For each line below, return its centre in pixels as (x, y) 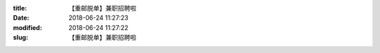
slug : (20, 38)
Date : (21, 18)
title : (20, 8)
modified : (27, 27)
